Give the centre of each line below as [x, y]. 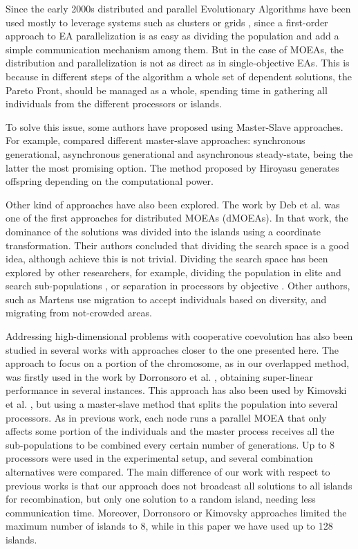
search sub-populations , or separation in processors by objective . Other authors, [178, 286]
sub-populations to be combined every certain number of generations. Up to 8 [170, 444]
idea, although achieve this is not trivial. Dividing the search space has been [167, 259]
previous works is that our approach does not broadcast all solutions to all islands [179, 485]
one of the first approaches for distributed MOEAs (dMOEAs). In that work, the [177, 218]
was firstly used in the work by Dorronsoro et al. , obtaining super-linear [159, 376]
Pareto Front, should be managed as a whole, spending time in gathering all [167, 90]
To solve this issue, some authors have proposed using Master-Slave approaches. [175, 126]
